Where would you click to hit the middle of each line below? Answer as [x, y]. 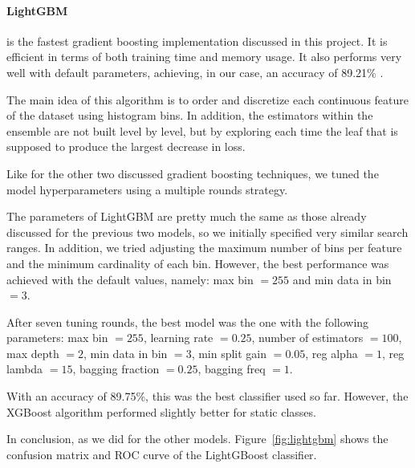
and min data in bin [342, 279]
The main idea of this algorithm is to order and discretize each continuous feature [207, 99]
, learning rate [178, 338]
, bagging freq [232, 369]
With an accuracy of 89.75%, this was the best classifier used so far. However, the [207, 396]
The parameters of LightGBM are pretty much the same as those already [187, 216]
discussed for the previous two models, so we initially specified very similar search [207, 232]
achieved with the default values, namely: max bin [130, 279]
